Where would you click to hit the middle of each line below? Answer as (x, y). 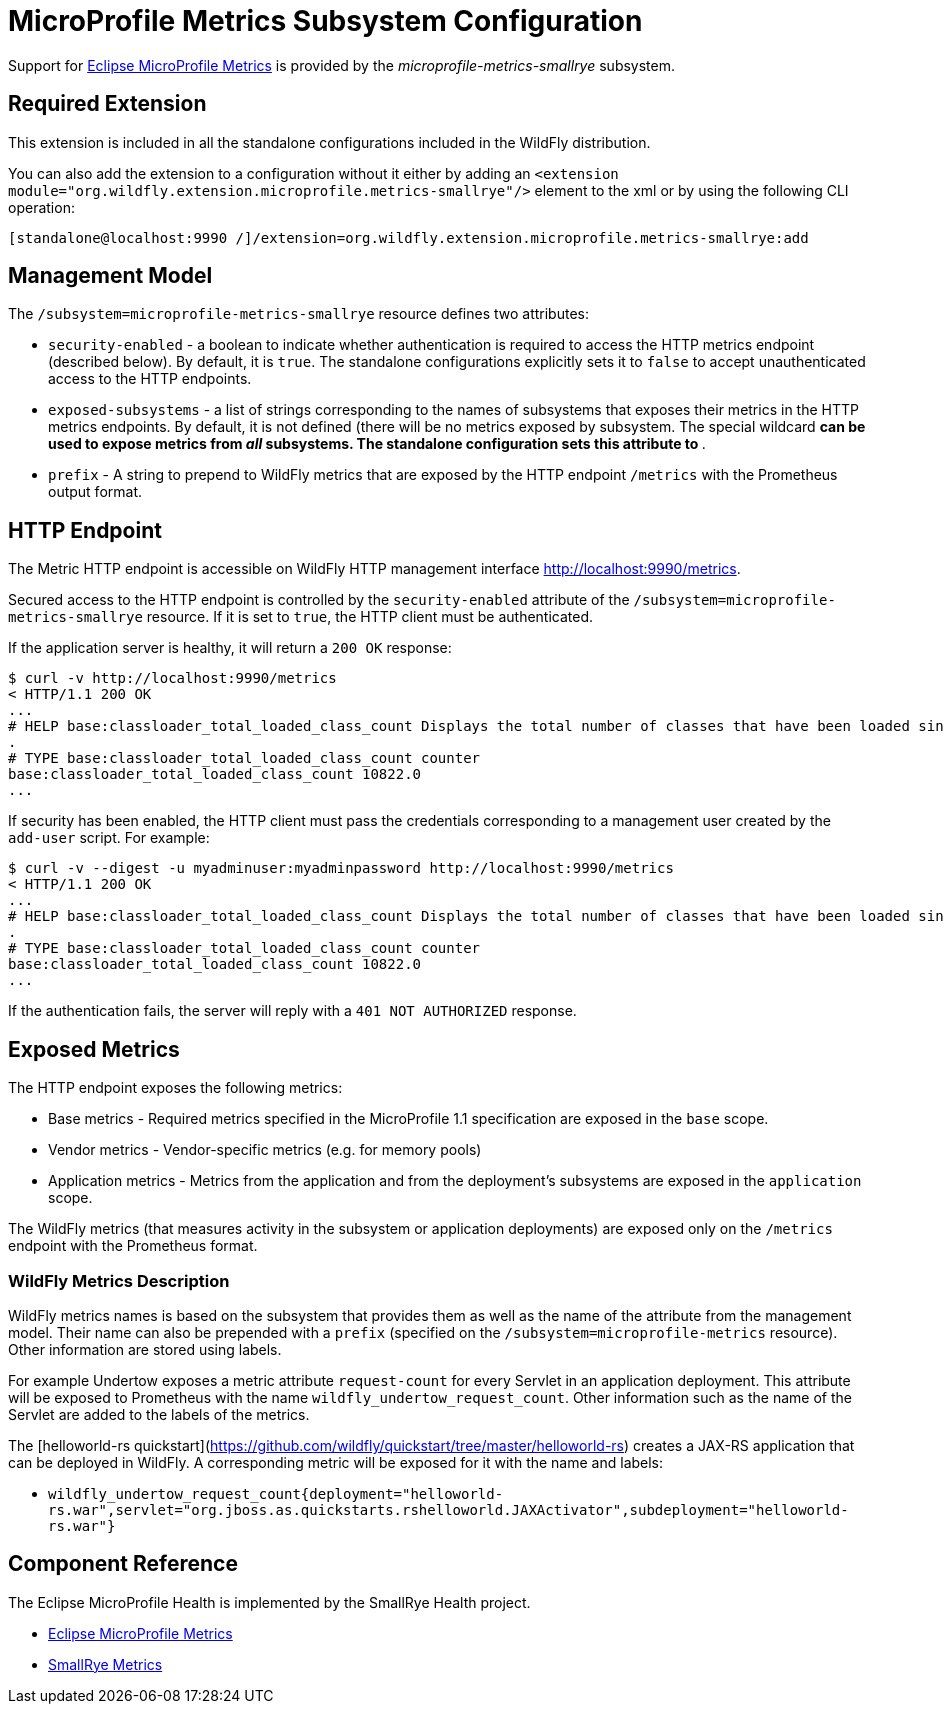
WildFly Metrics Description (119, 1280)
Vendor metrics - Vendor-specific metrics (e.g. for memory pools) (265, 1150)
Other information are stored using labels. (145, 1349)
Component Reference (123, 1564)
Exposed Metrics (94, 1049)
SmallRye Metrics (105, 1664)
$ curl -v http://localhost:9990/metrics (172, 678)
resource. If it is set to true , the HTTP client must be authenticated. (370, 617)
